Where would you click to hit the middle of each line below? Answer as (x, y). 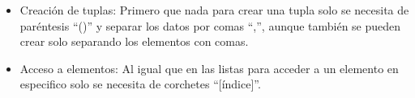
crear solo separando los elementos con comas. (134, 41)
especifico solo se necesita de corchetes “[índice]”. (140, 84)
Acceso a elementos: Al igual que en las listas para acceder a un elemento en (209, 68)
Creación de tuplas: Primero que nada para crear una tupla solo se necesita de (214, 10)
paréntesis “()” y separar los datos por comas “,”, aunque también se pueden (210, 25)
